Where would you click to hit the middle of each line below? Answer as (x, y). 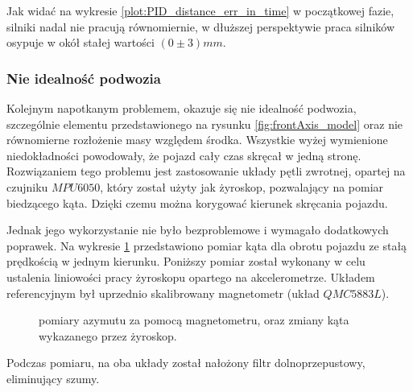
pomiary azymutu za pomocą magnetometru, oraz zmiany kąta (194, 320)
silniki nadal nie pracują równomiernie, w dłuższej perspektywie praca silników (201, 26)
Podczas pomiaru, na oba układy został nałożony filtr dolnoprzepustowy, (186, 363)
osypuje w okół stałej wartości (81, 42)
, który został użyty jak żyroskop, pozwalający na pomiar (242, 186)
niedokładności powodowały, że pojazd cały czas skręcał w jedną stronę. (184, 155)
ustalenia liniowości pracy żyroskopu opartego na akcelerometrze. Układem (191, 276)
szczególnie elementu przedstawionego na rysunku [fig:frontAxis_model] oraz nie (205, 124)
